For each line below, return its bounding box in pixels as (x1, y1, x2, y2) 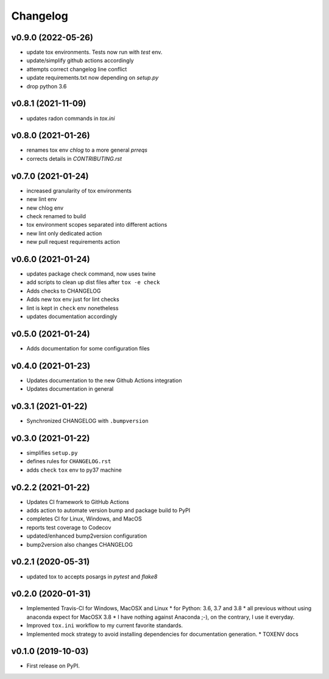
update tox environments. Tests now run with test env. (26, 49, 163, 56)
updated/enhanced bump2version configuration (26, 532, 147, 539)
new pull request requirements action (26, 238, 120, 246)
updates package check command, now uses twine (26, 270, 156, 277)
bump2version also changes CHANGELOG (26, 541, 133, 548)
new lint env (26, 196, 57, 203)
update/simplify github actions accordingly (26, 57, 134, 64)
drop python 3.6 (26, 82, 67, 90)
